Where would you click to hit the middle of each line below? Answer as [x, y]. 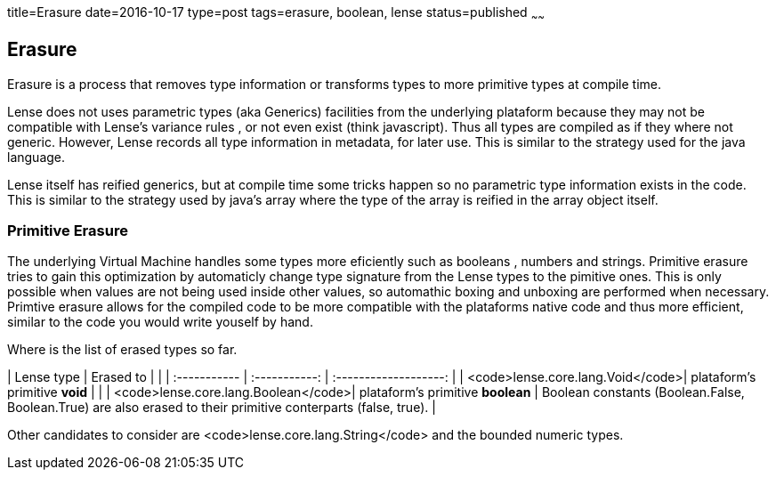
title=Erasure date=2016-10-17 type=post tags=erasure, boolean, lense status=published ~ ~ [276, 14]
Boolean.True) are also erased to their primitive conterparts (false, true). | [222, 408]
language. [36, 157]
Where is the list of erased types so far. [122, 350]
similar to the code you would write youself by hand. [160, 322]
